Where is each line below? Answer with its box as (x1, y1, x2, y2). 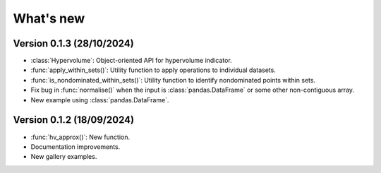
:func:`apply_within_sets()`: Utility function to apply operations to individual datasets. (30, 66, 277, 74)
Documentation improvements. (30, 142, 121, 151)
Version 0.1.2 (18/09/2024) (13, 114, 134, 126)
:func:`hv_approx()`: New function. (30, 133, 131, 141)
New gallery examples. (30, 153, 97, 161)
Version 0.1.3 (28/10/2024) (13, 37, 134, 49)
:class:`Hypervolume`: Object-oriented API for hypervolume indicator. (30, 56, 232, 65)
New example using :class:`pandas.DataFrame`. (30, 95, 169, 104)
